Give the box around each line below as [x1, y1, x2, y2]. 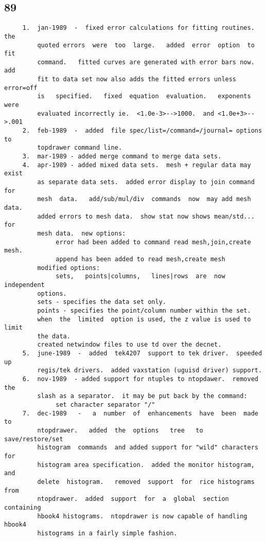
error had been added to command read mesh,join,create [56, 238, 251, 246]
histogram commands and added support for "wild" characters [37, 444, 258, 452]
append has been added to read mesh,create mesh [56, 255, 225, 263]
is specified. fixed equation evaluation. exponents [37, 93, 251, 100]
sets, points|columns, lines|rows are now [56, 273, 225, 280]
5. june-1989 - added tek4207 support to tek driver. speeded [22, 350, 262, 357]
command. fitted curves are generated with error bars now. [37, 58, 255, 66]
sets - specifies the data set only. [37, 298, 166, 306]
